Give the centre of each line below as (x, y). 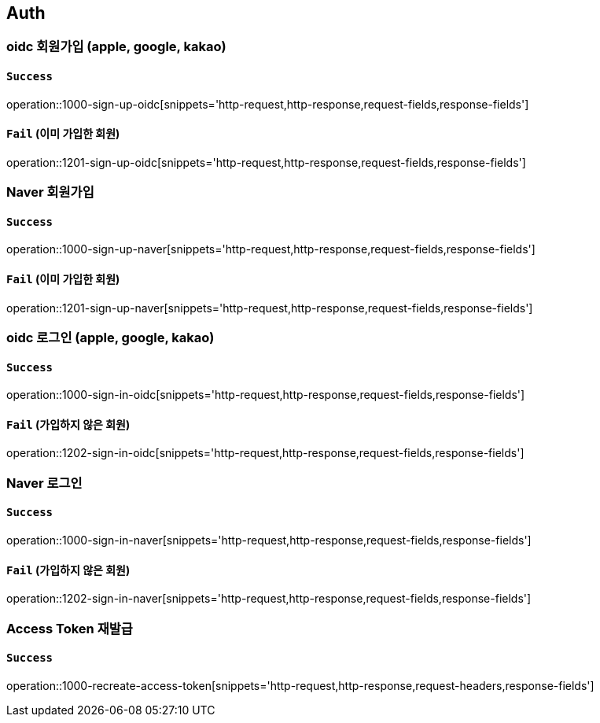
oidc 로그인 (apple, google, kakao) (110, 338)
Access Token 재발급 (70, 628)
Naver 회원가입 (50, 192)
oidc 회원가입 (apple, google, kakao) (116, 47)
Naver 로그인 (44, 483)
